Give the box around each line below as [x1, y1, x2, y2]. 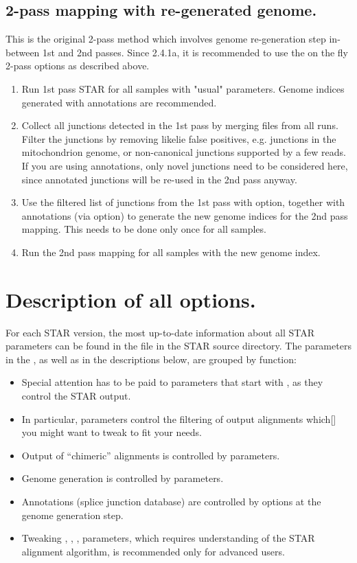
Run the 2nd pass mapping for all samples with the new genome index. [21, 244, 321, 259]
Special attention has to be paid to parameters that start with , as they [21, 375, 323, 389]
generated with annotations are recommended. [21, 95, 217, 109]
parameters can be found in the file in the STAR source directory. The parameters [5, 338, 352, 353]
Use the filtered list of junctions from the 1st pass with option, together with [21, 195, 345, 209]
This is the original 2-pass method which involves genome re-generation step [5, 32, 326, 46]
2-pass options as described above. [5, 58, 150, 73]
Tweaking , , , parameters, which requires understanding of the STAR [21, 531, 315, 545]
